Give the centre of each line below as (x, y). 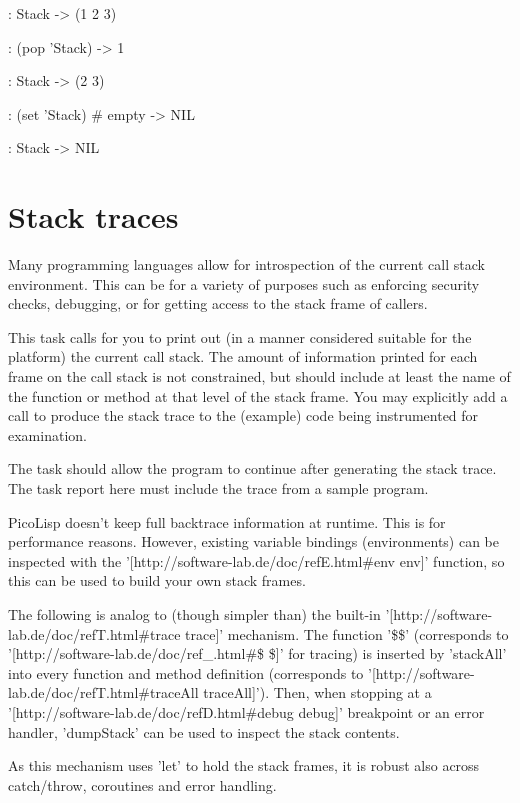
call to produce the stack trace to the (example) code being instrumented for (243, 415)
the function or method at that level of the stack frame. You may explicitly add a (258, 395)
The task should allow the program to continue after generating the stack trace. (252, 468)
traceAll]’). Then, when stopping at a (317, 692)
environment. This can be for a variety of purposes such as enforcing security (244, 283)
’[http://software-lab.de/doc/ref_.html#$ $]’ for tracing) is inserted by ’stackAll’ (257, 653)
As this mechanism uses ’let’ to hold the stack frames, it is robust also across (244, 765)
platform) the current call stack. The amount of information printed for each (243, 356)
